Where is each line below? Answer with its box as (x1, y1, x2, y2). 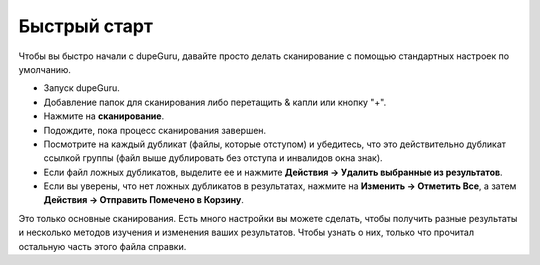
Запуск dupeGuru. (43, 82, 120, 94)
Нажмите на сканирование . (43, 110, 165, 122)
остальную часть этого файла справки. (18, 240, 187, 252)
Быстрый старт (18, 15, 154, 37)
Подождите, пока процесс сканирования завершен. (43, 124, 267, 136)
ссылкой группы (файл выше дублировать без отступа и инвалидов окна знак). (43, 152, 384, 164)
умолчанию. (18, 63, 72, 75)
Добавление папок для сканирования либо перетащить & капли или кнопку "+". (43, 96, 387, 108)
